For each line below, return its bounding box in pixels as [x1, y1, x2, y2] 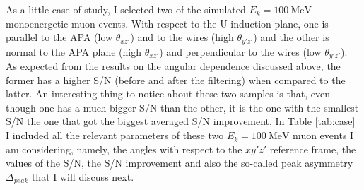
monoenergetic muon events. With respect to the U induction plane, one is [6, 16, 329, 30]
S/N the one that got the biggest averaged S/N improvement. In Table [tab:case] [6, 114, 356, 129]
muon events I [293, 128, 354, 143]
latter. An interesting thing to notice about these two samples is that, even [6, 86, 330, 101]
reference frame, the [269, 141, 356, 156]
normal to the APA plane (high [6, 44, 141, 59]
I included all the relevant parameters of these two [6, 128, 224, 143]
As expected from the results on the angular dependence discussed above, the [6, 59, 341, 73]
